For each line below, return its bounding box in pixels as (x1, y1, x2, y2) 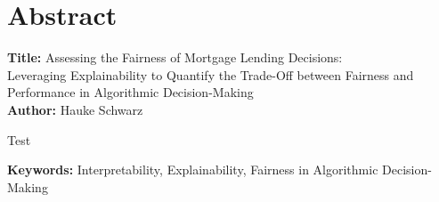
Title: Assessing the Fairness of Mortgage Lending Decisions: (7, 48, 343, 67)
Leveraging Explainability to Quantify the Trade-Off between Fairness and (7, 65, 414, 84)
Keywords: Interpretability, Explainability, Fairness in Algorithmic (7, 160, 378, 179)
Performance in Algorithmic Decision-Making (7, 83, 254, 101)
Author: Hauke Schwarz (7, 100, 143, 118)
